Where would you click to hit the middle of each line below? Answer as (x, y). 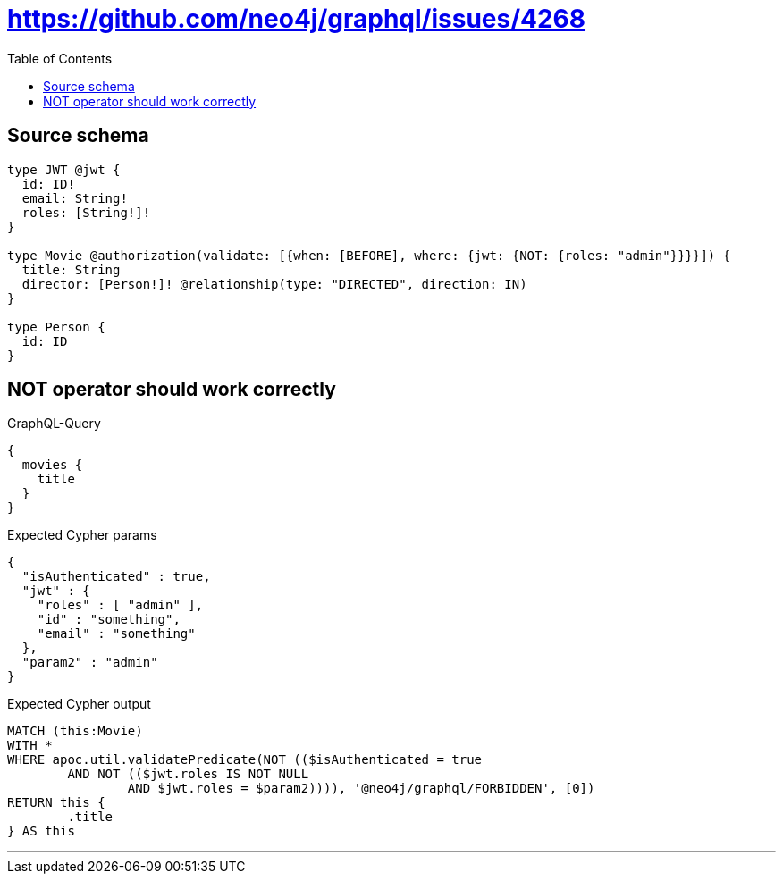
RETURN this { (56, 803)
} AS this (41, 831)
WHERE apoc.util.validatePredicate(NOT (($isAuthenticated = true (245, 760)
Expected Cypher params (82, 535)
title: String (71, 269)
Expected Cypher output (79, 704)
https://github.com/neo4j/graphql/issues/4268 (297, 19)
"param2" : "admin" (90, 663)
